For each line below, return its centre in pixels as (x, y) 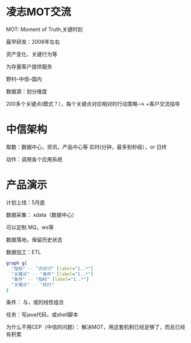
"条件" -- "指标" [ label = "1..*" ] (50, 279)
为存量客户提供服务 (29, 66)
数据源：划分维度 (27, 91)
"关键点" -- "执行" (33, 285)
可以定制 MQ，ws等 (30, 227)
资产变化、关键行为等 (32, 54)
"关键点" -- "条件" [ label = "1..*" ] (52, 274)
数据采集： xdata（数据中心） (42, 214)
